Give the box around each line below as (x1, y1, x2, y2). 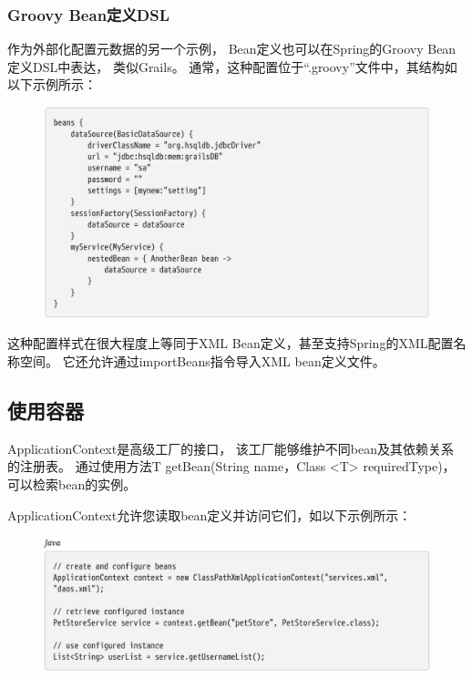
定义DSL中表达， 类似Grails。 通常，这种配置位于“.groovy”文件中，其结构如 (7, 57, 457, 76)
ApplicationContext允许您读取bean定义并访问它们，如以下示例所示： (7, 505, 412, 524)
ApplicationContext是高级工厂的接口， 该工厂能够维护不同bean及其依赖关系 (7, 438, 455, 458)
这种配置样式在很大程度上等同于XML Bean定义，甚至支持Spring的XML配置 (7, 334, 454, 353)
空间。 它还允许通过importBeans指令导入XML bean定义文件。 (19, 352, 385, 371)
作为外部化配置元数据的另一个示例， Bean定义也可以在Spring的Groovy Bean (7, 39, 457, 58)
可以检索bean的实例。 (7, 475, 137, 494)
